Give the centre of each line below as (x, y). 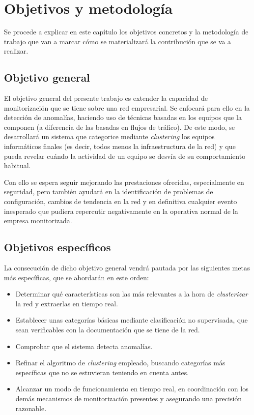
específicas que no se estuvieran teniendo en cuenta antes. (102, 372)
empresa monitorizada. (38, 221)
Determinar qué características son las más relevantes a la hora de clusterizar (132, 294)
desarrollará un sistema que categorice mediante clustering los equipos (109, 136)
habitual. (17, 165)
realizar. (16, 51)
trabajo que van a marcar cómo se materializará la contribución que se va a (117, 41)
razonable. (31, 408)
